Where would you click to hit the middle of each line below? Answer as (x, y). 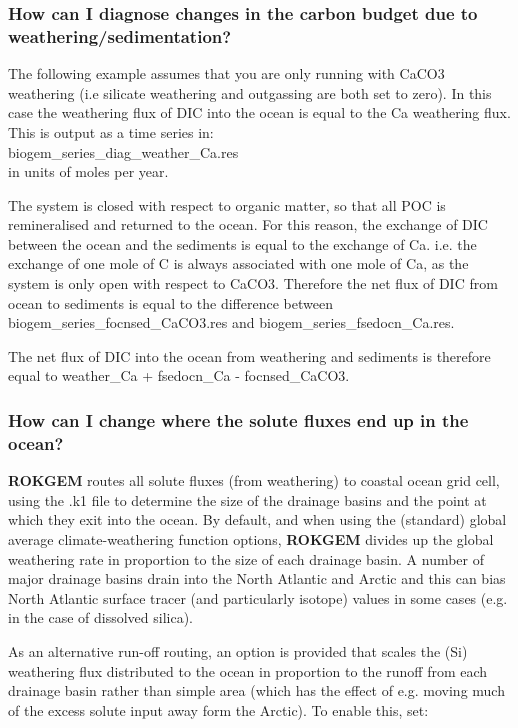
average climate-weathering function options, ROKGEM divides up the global (251, 538)
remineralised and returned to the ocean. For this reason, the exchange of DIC (248, 224)
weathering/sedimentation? (120, 35)
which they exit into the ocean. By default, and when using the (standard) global (257, 519)
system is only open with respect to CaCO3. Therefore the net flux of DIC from (253, 283)
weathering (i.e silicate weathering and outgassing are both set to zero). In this (250, 92)
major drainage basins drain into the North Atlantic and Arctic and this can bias (257, 578)
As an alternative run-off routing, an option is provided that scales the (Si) (238, 650)
